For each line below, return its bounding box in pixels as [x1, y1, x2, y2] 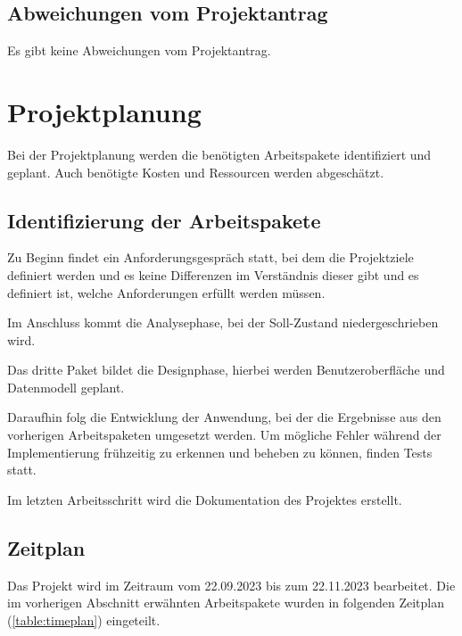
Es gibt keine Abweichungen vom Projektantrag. [7, 41, 271, 60]
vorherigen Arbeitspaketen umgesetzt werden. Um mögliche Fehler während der [7, 425, 441, 444]
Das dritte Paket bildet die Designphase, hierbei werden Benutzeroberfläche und [7, 360, 445, 379]
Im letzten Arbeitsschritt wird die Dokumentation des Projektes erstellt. [7, 490, 402, 508]
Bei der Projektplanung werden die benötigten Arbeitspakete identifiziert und [7, 145, 432, 163]
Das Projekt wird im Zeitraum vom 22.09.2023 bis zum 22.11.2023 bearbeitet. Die [7, 575, 456, 594]
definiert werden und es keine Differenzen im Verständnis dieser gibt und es [7, 265, 419, 284]
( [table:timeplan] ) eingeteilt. [7, 610, 161, 629]
